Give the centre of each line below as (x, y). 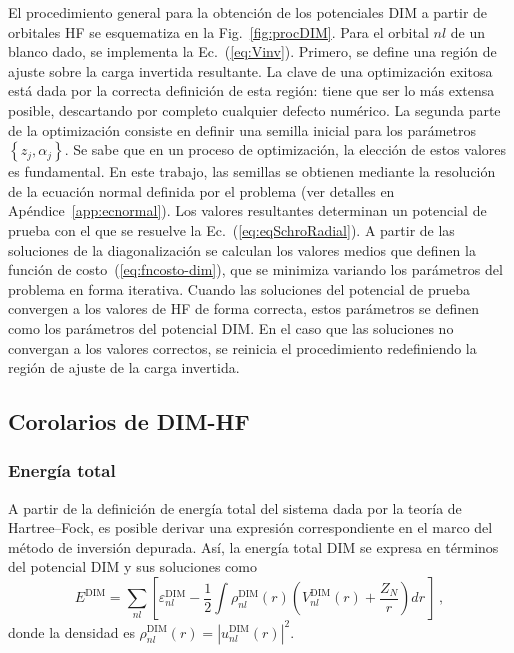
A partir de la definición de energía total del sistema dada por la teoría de (235, 507)
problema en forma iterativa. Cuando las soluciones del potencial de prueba (239, 288)
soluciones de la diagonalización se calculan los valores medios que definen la (242, 249)
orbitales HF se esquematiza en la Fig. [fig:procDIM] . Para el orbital (218, 31)
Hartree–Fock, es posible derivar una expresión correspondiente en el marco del (250, 527)
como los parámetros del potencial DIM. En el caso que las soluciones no (231, 327)
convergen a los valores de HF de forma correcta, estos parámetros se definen (244, 308)
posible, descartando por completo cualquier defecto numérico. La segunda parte (254, 109)
